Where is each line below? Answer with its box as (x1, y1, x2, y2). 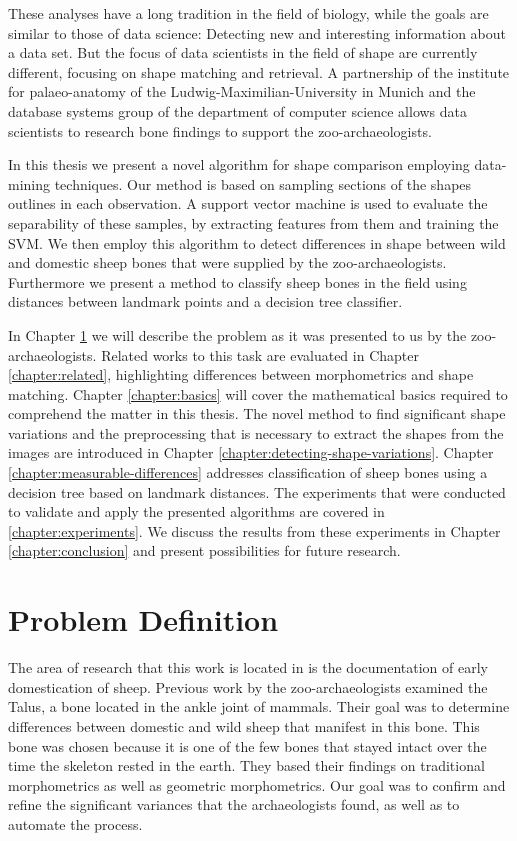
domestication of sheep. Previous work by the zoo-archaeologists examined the (8, 676, 488, 697)
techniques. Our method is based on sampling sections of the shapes (54, 173, 472, 194)
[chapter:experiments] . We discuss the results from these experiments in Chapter (8, 520, 501, 541)
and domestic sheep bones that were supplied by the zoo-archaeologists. (8, 252, 447, 273)
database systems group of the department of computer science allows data (8, 100, 468, 121)
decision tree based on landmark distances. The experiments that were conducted (8, 481, 506, 502)
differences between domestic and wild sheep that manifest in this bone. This (8, 715, 480, 736)
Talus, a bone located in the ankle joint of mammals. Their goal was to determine (8, 696, 510, 717)
